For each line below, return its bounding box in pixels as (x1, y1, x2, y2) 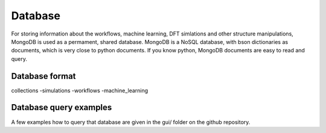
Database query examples (11, 102, 112, 113)
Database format (11, 71, 76, 81)
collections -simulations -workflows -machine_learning (11, 87, 149, 94)
